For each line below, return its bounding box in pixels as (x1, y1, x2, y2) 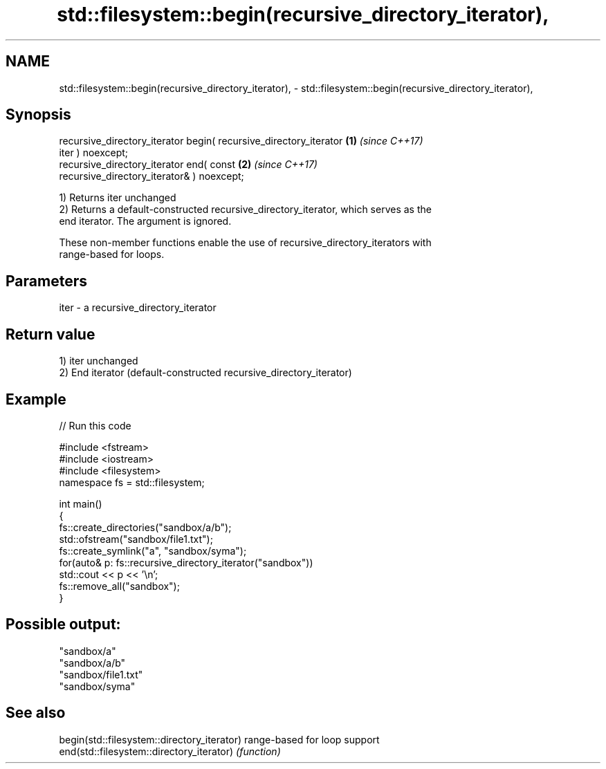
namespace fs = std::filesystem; (59, 476, 205, 488)
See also (6, 704, 66, 722)
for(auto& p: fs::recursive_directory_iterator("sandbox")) (59, 556, 313, 568)
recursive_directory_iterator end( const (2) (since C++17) (59, 158, 318, 171)
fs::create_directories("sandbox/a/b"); (59, 521, 232, 533)
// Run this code (59, 419, 131, 432)
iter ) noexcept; (59, 147, 129, 159)
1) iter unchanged (59, 355, 138, 367)
